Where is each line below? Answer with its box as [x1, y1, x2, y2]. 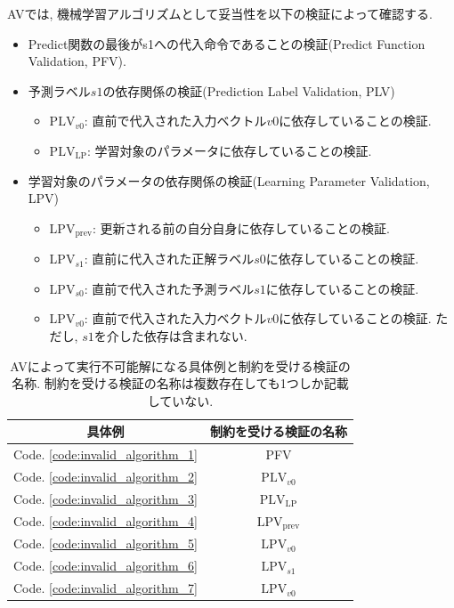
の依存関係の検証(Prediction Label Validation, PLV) [102, 81, 395, 100]
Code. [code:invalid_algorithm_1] [13, 445, 198, 464]
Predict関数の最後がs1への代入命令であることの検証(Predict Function [28, 34, 426, 53]
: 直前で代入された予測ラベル [84, 279, 255, 297]
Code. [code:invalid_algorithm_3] [13, 489, 198, 507]
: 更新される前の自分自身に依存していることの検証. [93, 218, 390, 237]
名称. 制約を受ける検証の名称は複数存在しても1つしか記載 [12, 374, 349, 393]
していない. [147, 391, 214, 409]
